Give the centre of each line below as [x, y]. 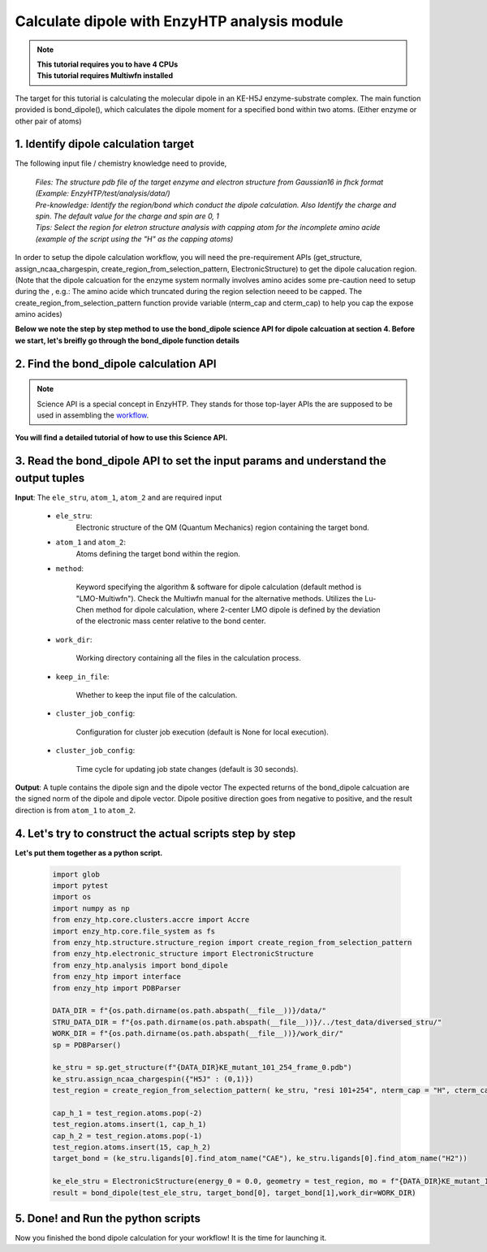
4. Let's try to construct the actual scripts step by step [155, 833]
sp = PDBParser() [87, 1045]
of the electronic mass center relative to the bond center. [171, 621]
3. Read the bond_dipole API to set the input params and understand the [201, 461]
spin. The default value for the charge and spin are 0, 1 [127, 216]
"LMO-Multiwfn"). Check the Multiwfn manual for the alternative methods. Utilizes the [220, 598]
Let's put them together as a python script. [89, 852]
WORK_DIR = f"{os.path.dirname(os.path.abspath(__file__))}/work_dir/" [198, 1033]
